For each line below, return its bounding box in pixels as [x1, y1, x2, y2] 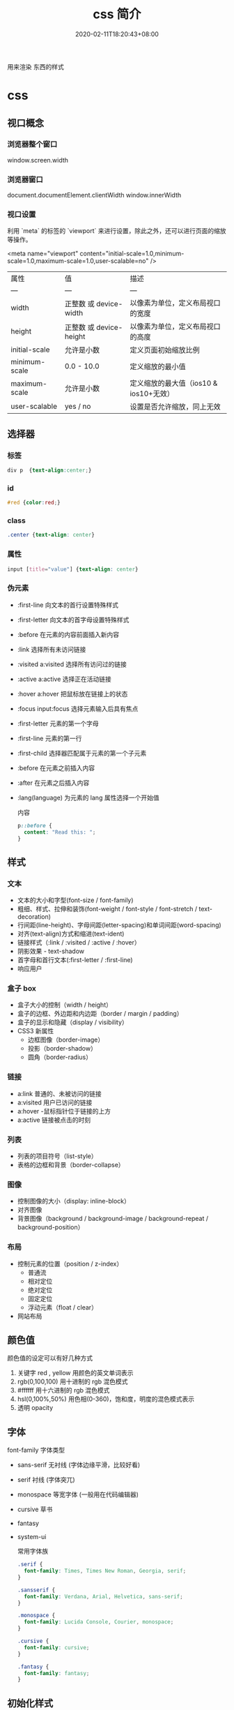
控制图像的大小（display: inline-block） [17, 1197, 130, 1206]
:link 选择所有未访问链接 [17, 645, 86, 653]
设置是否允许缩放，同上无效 [130, 402, 221, 412]
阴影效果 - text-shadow [17, 947, 85, 956]
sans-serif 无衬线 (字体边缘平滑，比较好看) [17, 1461, 141, 1469]
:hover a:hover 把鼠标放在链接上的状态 [17, 689, 128, 698]
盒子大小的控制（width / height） [17, 1000, 113, 1009]
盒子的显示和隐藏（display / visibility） [17, 1018, 129, 1026]
